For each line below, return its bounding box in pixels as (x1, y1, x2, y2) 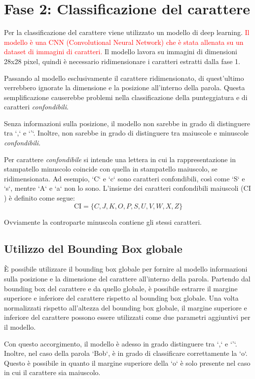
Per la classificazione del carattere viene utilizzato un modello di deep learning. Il (4, 27, 250, 37)
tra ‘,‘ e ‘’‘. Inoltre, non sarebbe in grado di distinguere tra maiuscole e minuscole (4, 128, 249, 138)
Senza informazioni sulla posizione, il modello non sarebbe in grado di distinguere (4, 118, 251, 128)
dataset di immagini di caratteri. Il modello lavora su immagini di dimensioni (4, 46, 237, 57)
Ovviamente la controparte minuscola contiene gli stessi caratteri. (4, 216, 202, 227)
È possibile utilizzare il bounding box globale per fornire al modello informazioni (4, 264, 248, 274)
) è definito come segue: (4, 193, 75, 203)
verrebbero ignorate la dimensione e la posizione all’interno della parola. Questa (4, 82, 245, 93)
